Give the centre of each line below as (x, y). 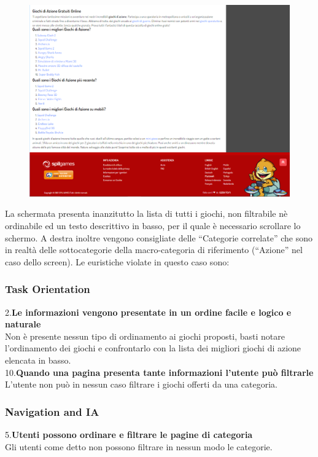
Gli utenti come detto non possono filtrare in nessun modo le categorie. (139, 446)
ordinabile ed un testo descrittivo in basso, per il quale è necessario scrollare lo (153, 225)
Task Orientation (48, 289)
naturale (23, 324)
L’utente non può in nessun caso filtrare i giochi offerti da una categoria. (141, 384)
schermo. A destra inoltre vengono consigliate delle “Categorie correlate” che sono (159, 237)
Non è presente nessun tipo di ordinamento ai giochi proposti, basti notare (145, 336)
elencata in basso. (38, 360)
